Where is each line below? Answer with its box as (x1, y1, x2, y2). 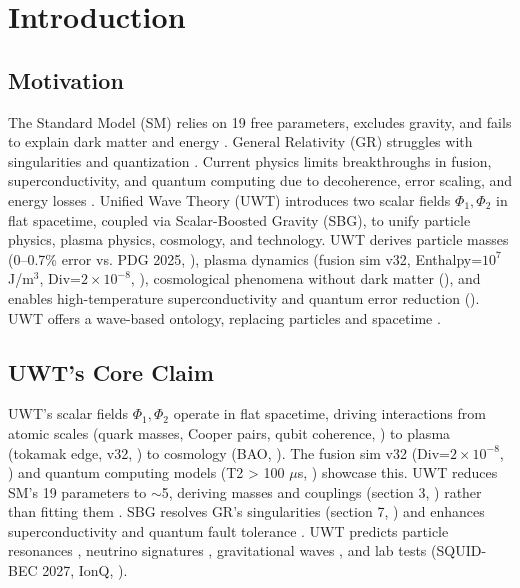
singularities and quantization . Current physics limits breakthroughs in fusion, (8, 150, 492, 171)
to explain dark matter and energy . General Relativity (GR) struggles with (8, 131, 473, 152)
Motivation (8, 64, 124, 95)
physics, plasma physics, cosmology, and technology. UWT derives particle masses (8, 229, 509, 250)
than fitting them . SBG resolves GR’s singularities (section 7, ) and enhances (8, 501, 485, 522)
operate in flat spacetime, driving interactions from (173, 403, 486, 424)
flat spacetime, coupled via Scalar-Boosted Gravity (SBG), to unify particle (8, 209, 471, 230)
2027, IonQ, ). (42, 560, 128, 581)
